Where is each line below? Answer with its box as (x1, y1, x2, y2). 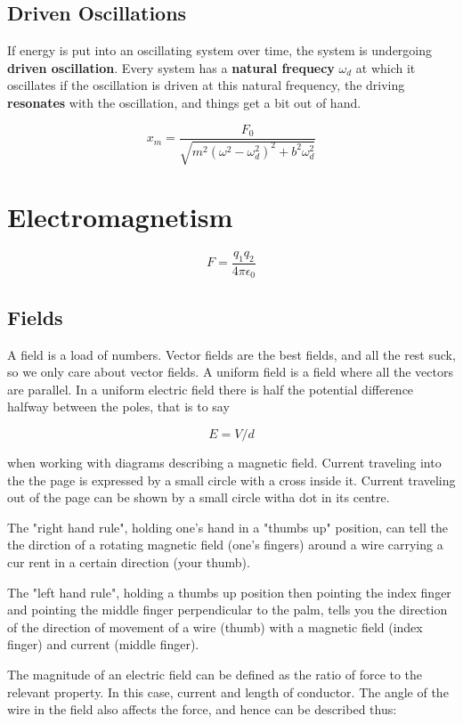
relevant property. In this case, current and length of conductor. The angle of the (7, 682, 449, 701)
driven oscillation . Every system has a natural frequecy (7, 58, 335, 77)
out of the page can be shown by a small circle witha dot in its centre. (7, 488, 390, 507)
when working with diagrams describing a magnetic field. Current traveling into (7, 453, 442, 472)
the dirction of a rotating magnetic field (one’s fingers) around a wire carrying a (7, 535, 443, 554)
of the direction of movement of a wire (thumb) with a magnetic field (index (7, 617, 423, 636)
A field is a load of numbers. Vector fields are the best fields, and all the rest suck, (7, 345, 456, 363)
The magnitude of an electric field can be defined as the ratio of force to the (7, 664, 423, 683)
